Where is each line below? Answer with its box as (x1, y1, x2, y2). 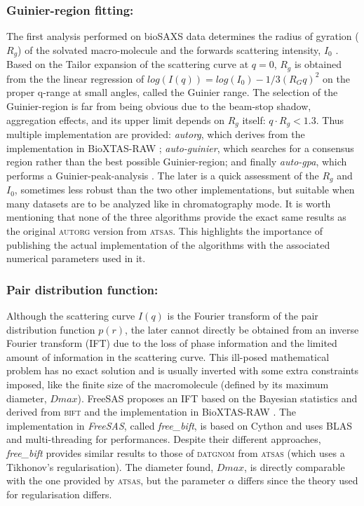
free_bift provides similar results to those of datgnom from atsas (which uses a (6, 445, 345, 460)
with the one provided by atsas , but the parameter (6, 473, 225, 488)
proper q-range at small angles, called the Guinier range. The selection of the (6, 85, 338, 100)
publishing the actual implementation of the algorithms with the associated (6, 237, 330, 252)
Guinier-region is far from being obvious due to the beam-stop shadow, (6, 98, 311, 113)
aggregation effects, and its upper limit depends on (6, 112, 225, 127)
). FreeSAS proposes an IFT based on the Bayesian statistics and (77, 390, 358, 405)
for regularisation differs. (6, 486, 112, 501)
